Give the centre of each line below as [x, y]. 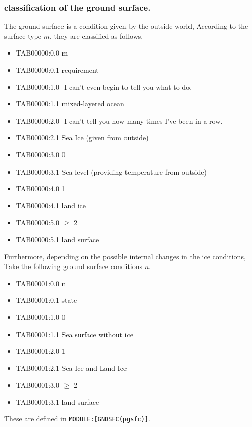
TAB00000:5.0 [38, 222]
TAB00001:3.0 [38, 385]
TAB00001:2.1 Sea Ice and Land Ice [71, 368]
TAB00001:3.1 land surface [57, 402]
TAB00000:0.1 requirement [57, 70]
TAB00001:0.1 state [46, 300]
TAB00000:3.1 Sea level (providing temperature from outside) [111, 171]
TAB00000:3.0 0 [41, 154]
